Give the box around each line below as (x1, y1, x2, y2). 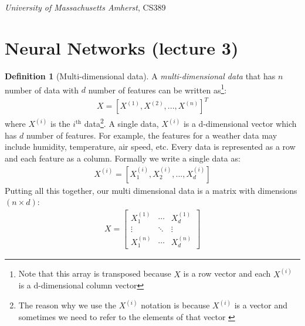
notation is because (141, 299, 210, 311)
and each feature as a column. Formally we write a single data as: (5, 152, 240, 164)
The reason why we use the (18, 299, 117, 311)
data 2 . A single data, (84, 116, 159, 130)
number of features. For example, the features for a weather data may (26, 129, 277, 141)
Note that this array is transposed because (18, 267, 171, 280)
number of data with (5, 83, 79, 96)
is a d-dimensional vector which (183, 117, 297, 130)
